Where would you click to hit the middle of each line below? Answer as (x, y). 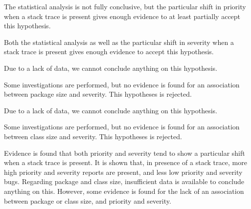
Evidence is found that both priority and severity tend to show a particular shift (125, 153)
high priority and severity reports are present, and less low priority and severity (123, 172)
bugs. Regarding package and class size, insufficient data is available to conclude (124, 181)
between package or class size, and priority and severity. (88, 200)
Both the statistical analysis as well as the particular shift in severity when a (119, 42)
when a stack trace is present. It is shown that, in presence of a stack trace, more (125, 162)
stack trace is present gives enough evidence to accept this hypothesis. (109, 52)
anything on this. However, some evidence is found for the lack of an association (124, 191)
